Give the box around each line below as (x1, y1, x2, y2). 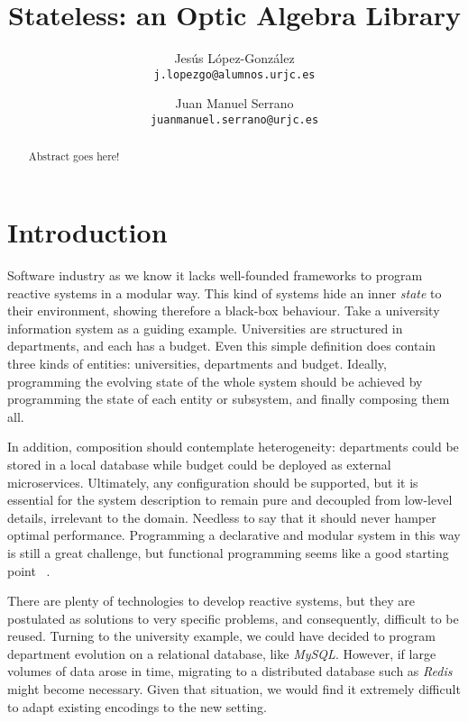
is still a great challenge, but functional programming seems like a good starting (7, 543, 449, 562)
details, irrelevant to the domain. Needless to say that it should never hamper (7, 507, 436, 526)
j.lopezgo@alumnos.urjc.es (153, 68, 316, 81)
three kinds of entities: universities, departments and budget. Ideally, (7, 353, 387, 372)
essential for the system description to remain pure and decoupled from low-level (7, 490, 453, 509)
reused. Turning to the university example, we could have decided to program (7, 626, 436, 645)
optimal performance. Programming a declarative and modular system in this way (7, 526, 461, 544)
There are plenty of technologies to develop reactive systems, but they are (7, 591, 415, 610)
